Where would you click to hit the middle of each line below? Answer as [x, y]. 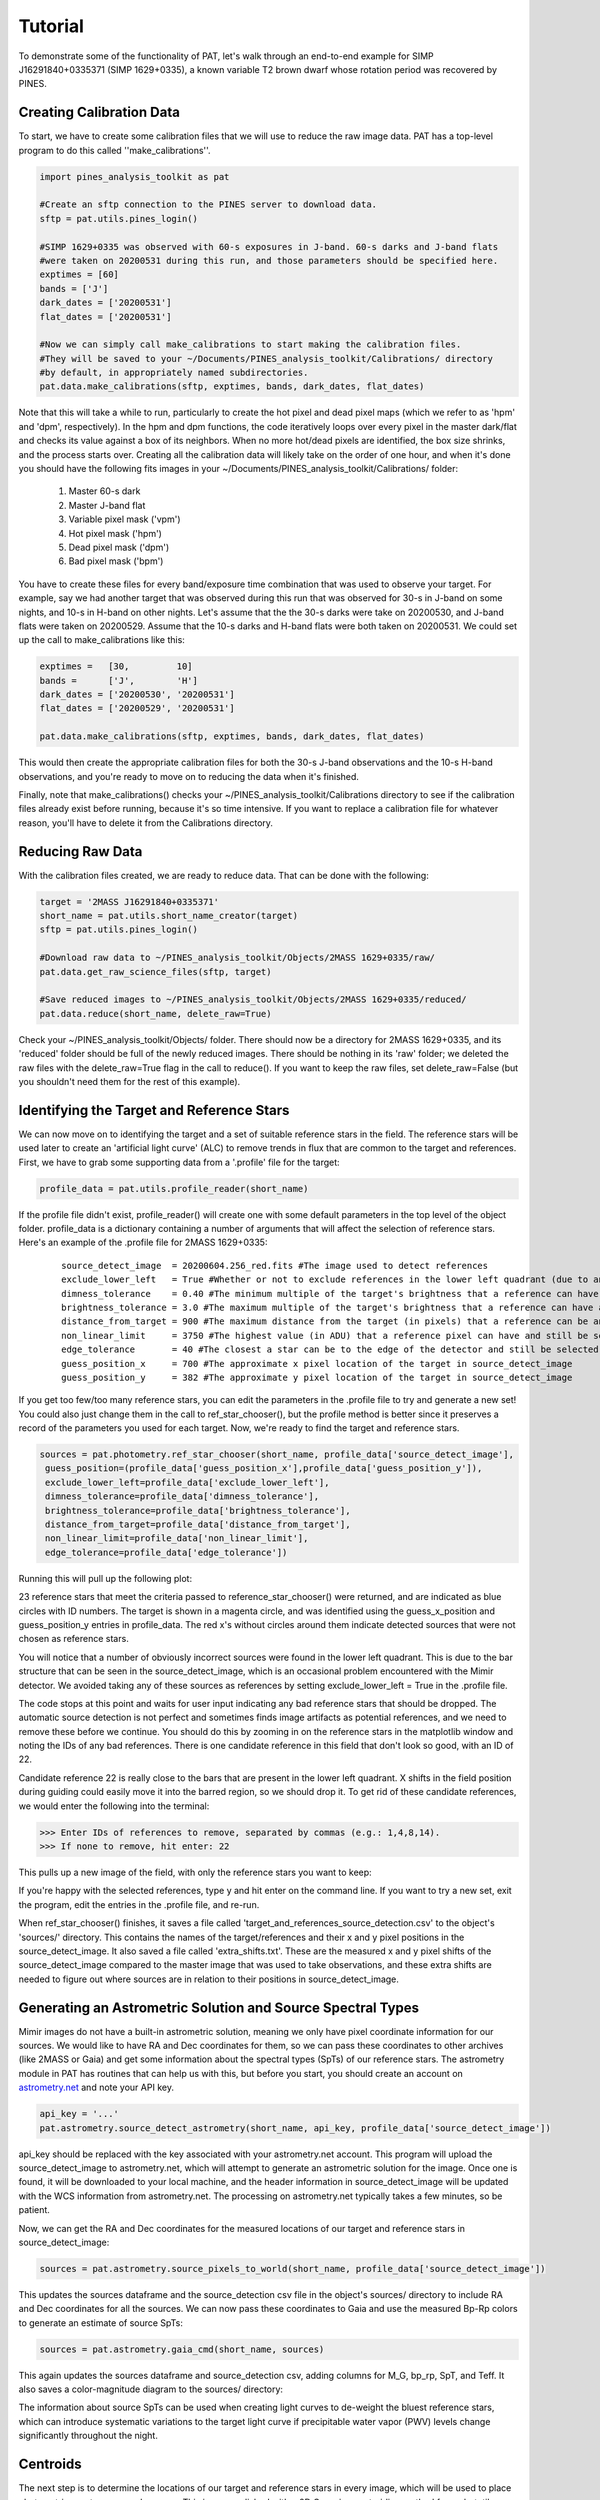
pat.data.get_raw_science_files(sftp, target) [155, 971]
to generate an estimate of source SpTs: [101, 2322]
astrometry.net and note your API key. [96, 2087]
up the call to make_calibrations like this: [101, 640]
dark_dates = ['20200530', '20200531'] [137, 694]
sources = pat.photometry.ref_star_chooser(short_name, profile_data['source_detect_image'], [277, 1454]
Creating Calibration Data [99, 112]
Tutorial [51, 26]
